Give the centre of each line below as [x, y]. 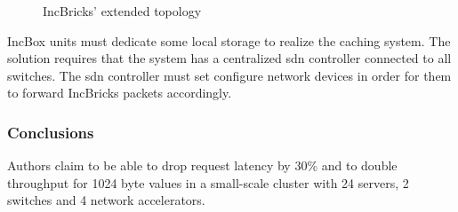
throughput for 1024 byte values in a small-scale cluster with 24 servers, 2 [208, 182]
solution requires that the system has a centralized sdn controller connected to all [229, 58]
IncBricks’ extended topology [122, 11]
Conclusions [51, 132]
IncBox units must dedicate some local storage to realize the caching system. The [229, 40]
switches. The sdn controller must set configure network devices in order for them [229, 75]
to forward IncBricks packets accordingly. [120, 93]
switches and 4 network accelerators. [106, 200]
